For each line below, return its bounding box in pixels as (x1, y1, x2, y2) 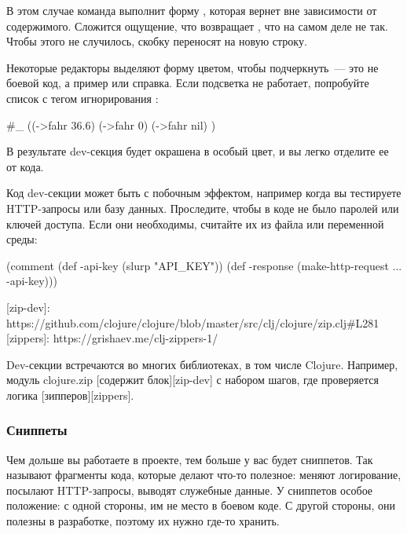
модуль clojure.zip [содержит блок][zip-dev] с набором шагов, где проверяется (6, 371, 379, 388)
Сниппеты (6, 420, 68, 440)
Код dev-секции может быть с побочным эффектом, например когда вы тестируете (6, 185, 401, 201)
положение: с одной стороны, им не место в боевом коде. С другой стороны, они (6, 497, 396, 514)
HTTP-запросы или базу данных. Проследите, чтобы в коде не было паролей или (6, 199, 399, 216)
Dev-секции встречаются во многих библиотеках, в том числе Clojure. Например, (6, 356, 398, 372)
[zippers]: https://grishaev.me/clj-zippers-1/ (6, 330, 218, 346)
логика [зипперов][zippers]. (6, 386, 134, 403)
